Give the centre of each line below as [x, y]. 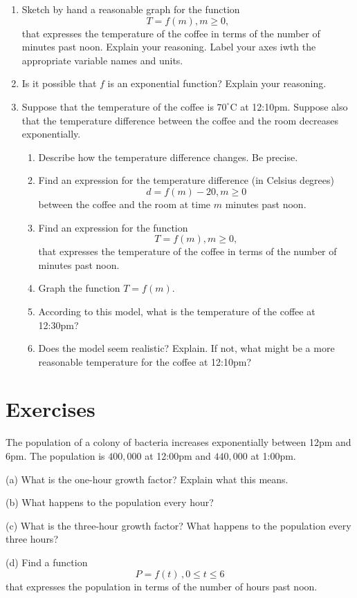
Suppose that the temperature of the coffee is [118, 106]
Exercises [51, 409]
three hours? [32, 539]
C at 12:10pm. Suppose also [289, 106]
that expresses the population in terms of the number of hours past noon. [162, 586]
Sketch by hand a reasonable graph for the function [131, 9]
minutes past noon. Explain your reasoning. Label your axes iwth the [169, 47]
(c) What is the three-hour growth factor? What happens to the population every [178, 525]
